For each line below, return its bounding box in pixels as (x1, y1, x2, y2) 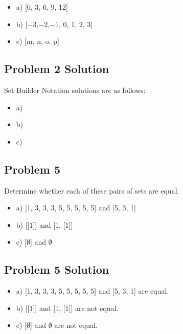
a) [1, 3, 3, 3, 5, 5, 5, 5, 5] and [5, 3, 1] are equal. (16, 285, 169, 296)
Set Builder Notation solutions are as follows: (4, 84, 146, 95)
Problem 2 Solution (4, 61, 109, 77)
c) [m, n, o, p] (16, 36, 59, 46)
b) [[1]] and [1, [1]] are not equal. (16, 302, 119, 313)
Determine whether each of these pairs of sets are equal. (4, 185, 179, 196)
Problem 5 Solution (4, 261, 109, 277)
